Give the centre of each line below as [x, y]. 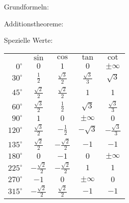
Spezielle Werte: [28, 40]
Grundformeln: [27, 6]
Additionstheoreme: [34, 23]
